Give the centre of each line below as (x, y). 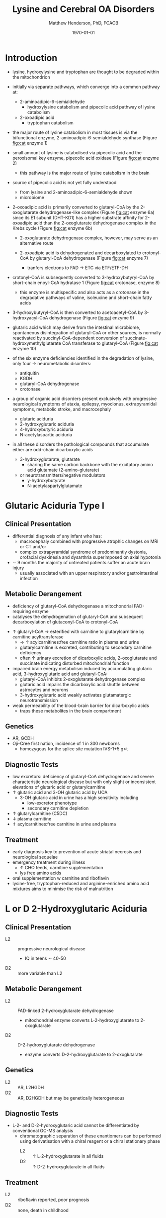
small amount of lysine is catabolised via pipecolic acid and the (77, 152)
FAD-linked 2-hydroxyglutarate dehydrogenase (66, 1011)
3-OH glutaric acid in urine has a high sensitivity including (79, 798)
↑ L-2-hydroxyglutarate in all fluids (68, 1156)
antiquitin (29, 373)
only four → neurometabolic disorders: (52, 363)
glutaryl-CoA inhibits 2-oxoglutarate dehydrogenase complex (83, 679)
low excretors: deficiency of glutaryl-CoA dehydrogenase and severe (83, 777)
